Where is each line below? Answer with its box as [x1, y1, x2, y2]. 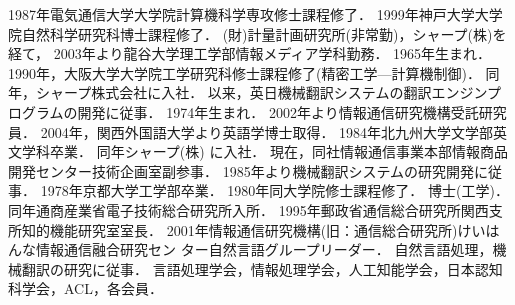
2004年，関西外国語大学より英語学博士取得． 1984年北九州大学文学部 [40, 121, 494, 142]
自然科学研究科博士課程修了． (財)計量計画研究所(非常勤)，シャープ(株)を [21, 23, 507, 44]
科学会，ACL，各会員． [8, 278, 163, 299]
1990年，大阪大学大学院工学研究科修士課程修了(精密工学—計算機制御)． [8, 62, 481, 83]
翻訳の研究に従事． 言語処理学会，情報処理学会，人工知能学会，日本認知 [21, 258, 503, 279]
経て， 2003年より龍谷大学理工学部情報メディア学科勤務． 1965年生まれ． [8, 43, 492, 64]
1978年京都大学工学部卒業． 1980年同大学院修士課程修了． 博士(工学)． [40, 180, 509, 201]
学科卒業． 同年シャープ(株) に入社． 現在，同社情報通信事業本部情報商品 [21, 141, 509, 162]
